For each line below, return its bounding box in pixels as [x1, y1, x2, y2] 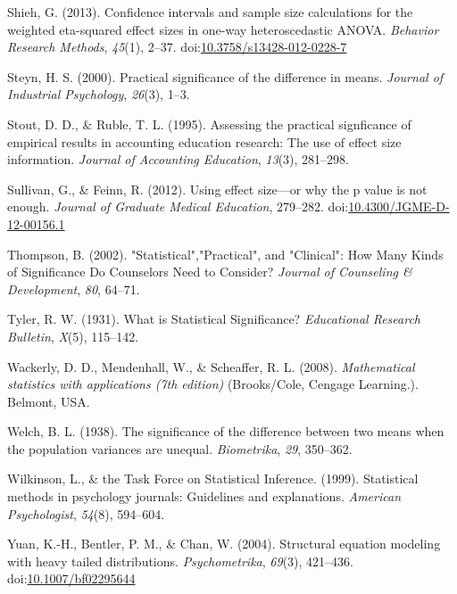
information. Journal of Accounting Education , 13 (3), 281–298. [7, 150, 349, 169]
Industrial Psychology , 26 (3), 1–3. [7, 85, 190, 103]
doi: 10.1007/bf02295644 [7, 569, 136, 588]
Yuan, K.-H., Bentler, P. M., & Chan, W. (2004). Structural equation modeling [7, 534, 441, 553]
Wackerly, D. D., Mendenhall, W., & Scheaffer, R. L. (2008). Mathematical [7, 357, 415, 375]
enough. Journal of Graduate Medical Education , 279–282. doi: [7, 197, 349, 216]
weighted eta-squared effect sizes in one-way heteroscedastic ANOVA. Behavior [7, 20, 439, 38]
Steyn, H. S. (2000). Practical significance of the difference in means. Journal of [7, 67, 444, 86]
